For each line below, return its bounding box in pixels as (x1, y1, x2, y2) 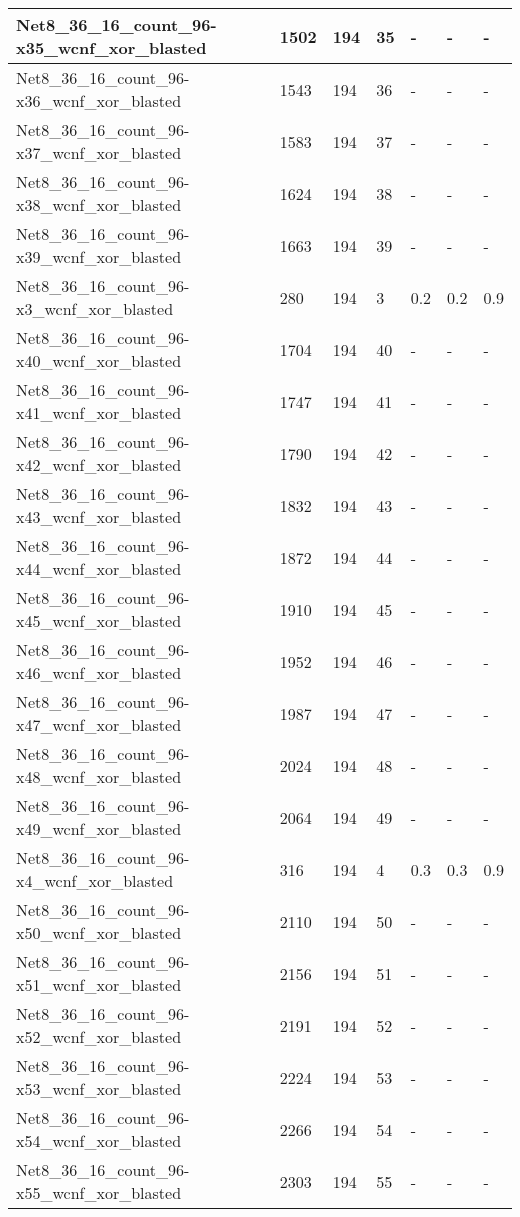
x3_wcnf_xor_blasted (16, 297, 174, 320)
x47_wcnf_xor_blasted (16, 713, 182, 736)
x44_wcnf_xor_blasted (16, 557, 182, 580)
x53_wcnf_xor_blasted (16, 1077, 182, 1100)
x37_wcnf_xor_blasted (16, 141, 182, 164)
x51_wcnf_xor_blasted (16, 973, 182, 996)
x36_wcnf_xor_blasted (16, 89, 182, 112)
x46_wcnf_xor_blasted (16, 661, 182, 684)
